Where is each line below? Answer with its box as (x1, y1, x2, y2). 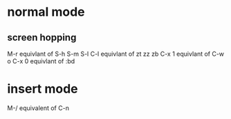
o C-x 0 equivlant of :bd (7, 57, 75, 65)
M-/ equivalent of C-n (7, 104, 69, 112)
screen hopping (7, 32, 77, 43)
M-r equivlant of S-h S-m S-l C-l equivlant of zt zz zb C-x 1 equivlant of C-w (7, 50, 225, 58)
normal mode (7, 4, 85, 20)
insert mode (7, 81, 78, 97)
